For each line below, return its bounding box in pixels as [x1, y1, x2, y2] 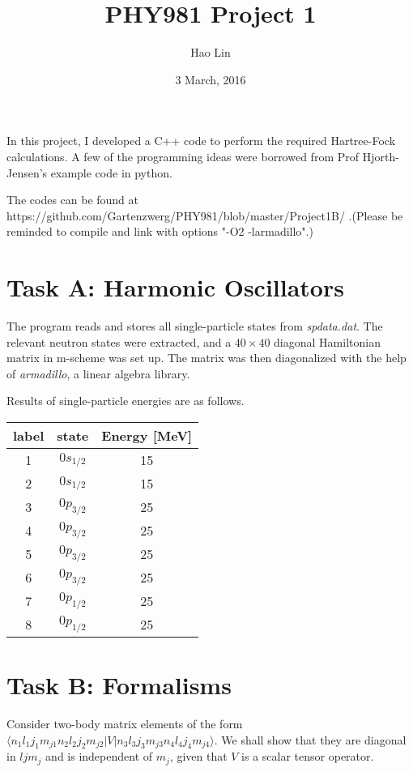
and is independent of [45, 748, 153, 765]
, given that [169, 748, 228, 765]
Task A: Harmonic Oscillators [6, 271, 344, 304]
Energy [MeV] [101, 425, 193, 445]
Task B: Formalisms [6, 668, 232, 702]
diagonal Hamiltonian [274, 333, 381, 350]
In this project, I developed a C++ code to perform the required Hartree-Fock [6, 132, 396, 149]
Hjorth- [362, 147, 399, 164]
